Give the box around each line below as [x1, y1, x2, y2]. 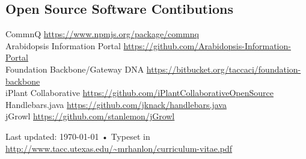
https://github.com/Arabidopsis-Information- [123, 39, 291, 52]
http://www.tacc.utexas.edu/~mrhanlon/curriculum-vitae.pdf [5, 142, 233, 154]
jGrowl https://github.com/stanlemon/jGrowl [5, 110, 175, 122]
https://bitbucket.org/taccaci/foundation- [146, 62, 301, 75]
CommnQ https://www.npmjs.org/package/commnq [5, 28, 199, 40]
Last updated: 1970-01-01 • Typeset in [5, 130, 150, 142]
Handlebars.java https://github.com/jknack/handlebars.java [5, 98, 227, 110]
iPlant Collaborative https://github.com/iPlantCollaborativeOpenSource [5, 86, 274, 99]
